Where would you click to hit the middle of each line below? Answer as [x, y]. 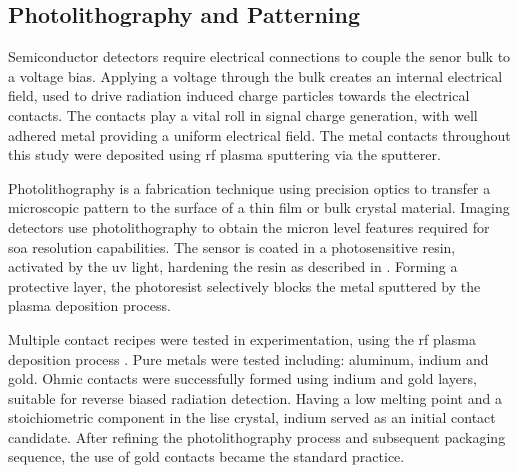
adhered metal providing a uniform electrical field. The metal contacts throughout [259, 134]
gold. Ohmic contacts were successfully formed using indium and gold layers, [242, 378]
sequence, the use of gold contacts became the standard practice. [206, 456]
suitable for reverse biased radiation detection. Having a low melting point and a [255, 397]
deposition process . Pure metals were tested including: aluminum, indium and [248, 358]
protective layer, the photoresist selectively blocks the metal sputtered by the [244, 285]
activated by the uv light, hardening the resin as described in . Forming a [233, 266]
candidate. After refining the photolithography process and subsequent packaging [257, 436]
